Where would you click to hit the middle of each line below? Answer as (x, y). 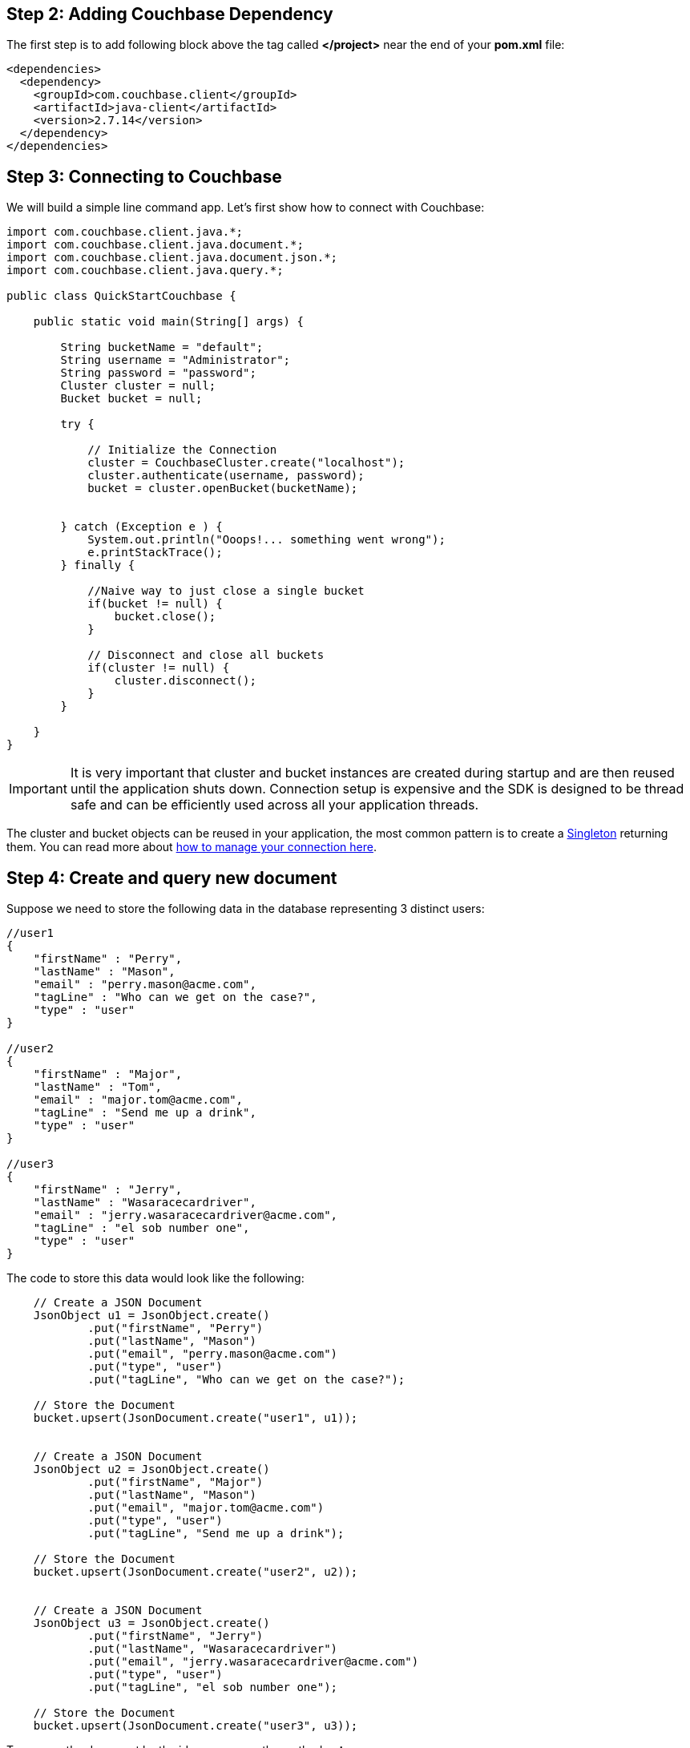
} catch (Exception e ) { (141, 527)
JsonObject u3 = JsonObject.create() (151, 1623)
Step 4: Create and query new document (172, 878)
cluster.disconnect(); (185, 681)
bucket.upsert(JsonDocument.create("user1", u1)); (196, 1418)
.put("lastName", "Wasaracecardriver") (213, 1649)
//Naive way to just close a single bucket (226, 591)
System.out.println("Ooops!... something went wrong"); (266, 540)
